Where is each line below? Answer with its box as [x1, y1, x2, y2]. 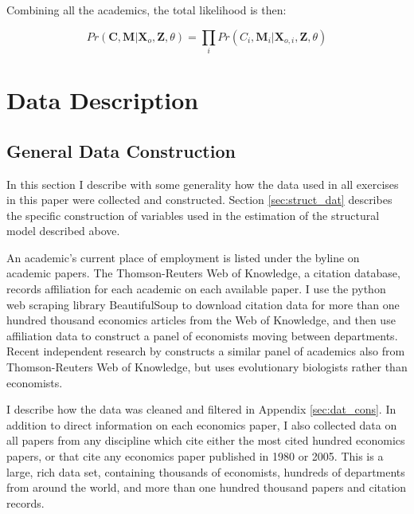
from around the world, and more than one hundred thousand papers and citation [6, 479, 407, 496]
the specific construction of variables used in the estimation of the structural [6, 206, 380, 223]
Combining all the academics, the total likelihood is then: [6, 2, 287, 18]
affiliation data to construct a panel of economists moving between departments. [6, 327, 398, 343]
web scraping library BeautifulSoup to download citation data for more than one [6, 296, 400, 312]
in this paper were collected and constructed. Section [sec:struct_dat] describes [6, 191, 393, 208]
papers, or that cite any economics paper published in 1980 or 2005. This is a [6, 448, 384, 464]
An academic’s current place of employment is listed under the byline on [6, 249, 360, 265]
